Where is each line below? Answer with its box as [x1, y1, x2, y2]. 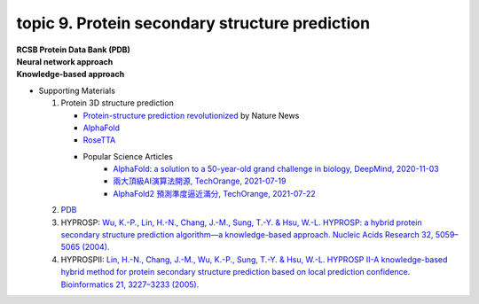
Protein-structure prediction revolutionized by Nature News [82, 110, 300, 121]
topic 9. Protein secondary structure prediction [16, 13, 371, 33]
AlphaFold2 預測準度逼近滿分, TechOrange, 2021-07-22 [113, 188, 317, 199]
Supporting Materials [38, 85, 115, 96]
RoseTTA [82, 135, 116, 145]
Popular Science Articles [82, 151, 173, 161]
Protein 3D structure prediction [60, 97, 175, 108]
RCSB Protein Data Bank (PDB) [16, 44, 130, 55]
